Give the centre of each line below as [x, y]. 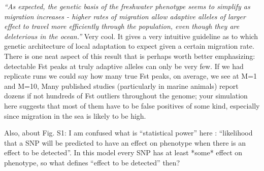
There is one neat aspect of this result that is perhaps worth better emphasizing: [130, 56]
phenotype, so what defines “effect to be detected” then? [92, 162]
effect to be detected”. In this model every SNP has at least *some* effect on [123, 152]
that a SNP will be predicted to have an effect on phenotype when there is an [125, 142]
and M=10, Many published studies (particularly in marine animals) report [121, 85]
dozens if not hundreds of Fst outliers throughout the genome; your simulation [126, 96]
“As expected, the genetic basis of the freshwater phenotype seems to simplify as [127, 6]
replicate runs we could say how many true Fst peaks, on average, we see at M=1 [131, 76]
